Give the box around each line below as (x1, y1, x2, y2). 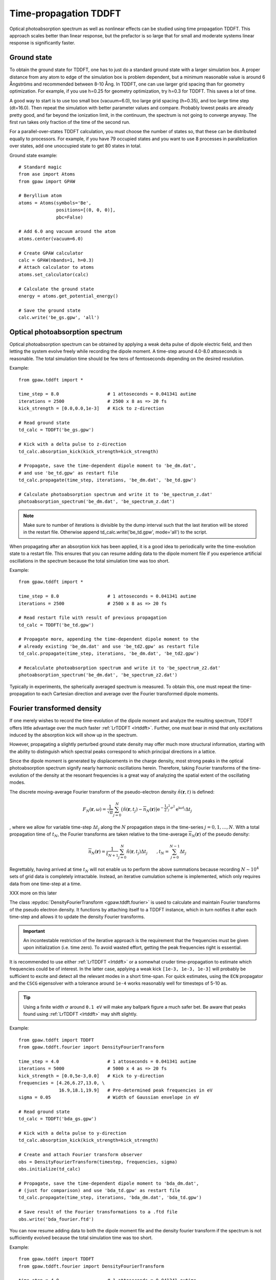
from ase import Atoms (18, 172, 76, 177)
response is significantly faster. (9, 40, 75, 46)
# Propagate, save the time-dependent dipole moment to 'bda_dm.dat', (18, 1180, 199, 1186)
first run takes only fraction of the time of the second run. (9, 119, 130, 125)
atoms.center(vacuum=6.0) (18, 236, 84, 242)
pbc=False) (56, 214, 84, 220)
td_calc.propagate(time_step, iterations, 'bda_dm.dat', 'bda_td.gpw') (18, 1194, 202, 1201)
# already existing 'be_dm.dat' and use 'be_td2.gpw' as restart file (18, 643, 199, 649)
